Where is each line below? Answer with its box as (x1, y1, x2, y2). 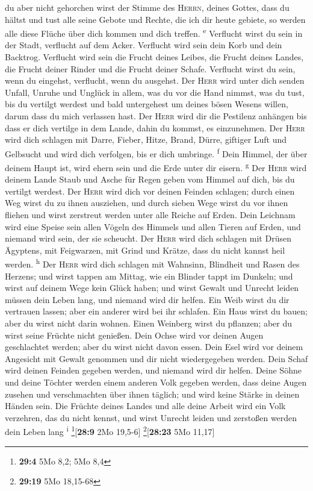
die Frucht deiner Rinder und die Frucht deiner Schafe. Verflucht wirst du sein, (5, 62, 296, 75)
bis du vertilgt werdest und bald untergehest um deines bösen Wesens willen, (5, 98, 288, 110)
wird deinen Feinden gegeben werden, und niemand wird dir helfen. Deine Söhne (5, 364, 302, 377)
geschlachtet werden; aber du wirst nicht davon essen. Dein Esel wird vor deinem (5, 340, 303, 353)
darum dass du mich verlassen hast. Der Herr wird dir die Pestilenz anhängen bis (5, 110, 307, 122)
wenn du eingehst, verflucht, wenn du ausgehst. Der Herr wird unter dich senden (5, 74, 305, 87)
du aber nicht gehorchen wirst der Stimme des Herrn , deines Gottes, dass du (5, 1, 290, 13)
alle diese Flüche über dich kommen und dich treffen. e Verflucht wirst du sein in (5, 25, 303, 39)
